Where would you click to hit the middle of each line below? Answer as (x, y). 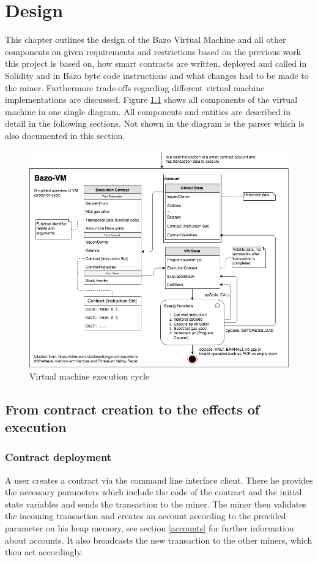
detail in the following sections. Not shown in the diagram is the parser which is (155, 123)
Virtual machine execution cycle (90, 376)
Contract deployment (58, 457)
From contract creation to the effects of (132, 409)
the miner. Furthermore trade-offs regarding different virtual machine (135, 87)
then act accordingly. (44, 552)
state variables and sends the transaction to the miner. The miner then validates (156, 504)
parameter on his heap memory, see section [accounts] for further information (150, 527)
